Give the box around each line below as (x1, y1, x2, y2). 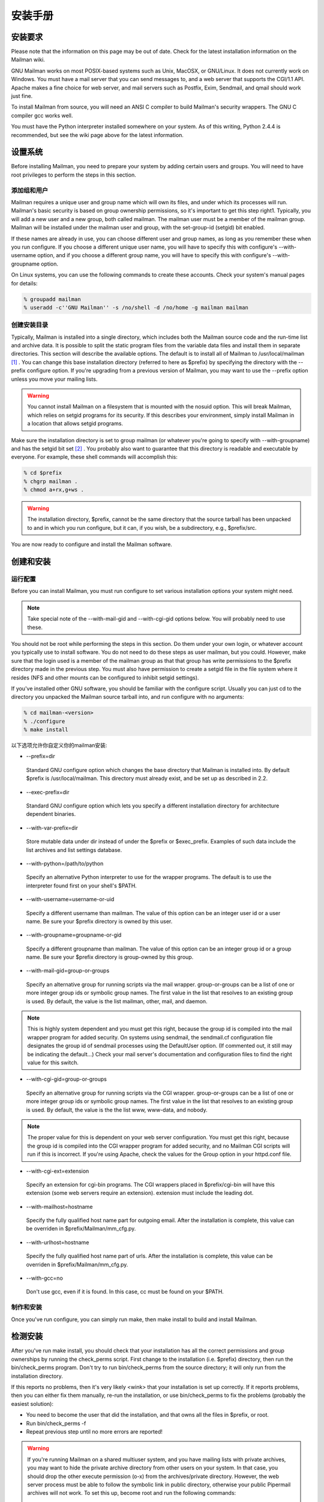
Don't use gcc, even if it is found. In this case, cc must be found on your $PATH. (26, 1288, 224, 1295)
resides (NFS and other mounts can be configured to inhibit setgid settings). (11, 673, 199, 681)
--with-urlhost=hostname (26, 1238, 89, 1246)
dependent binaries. (26, 810, 76, 818)
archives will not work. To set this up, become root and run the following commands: (27, 1489, 236, 1497)
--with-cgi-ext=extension (26, 1167, 89, 1175)
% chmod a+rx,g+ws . (23, 487, 84, 493)
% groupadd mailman (23, 296, 81, 303)
